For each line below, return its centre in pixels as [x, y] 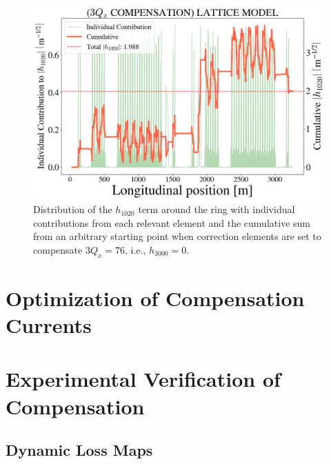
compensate [58, 249]
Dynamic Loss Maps [79, 450]
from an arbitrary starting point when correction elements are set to [177, 236]
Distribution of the [73, 209]
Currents [49, 325]
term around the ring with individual [217, 209]
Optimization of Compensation [155, 297]
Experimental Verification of [143, 379]
